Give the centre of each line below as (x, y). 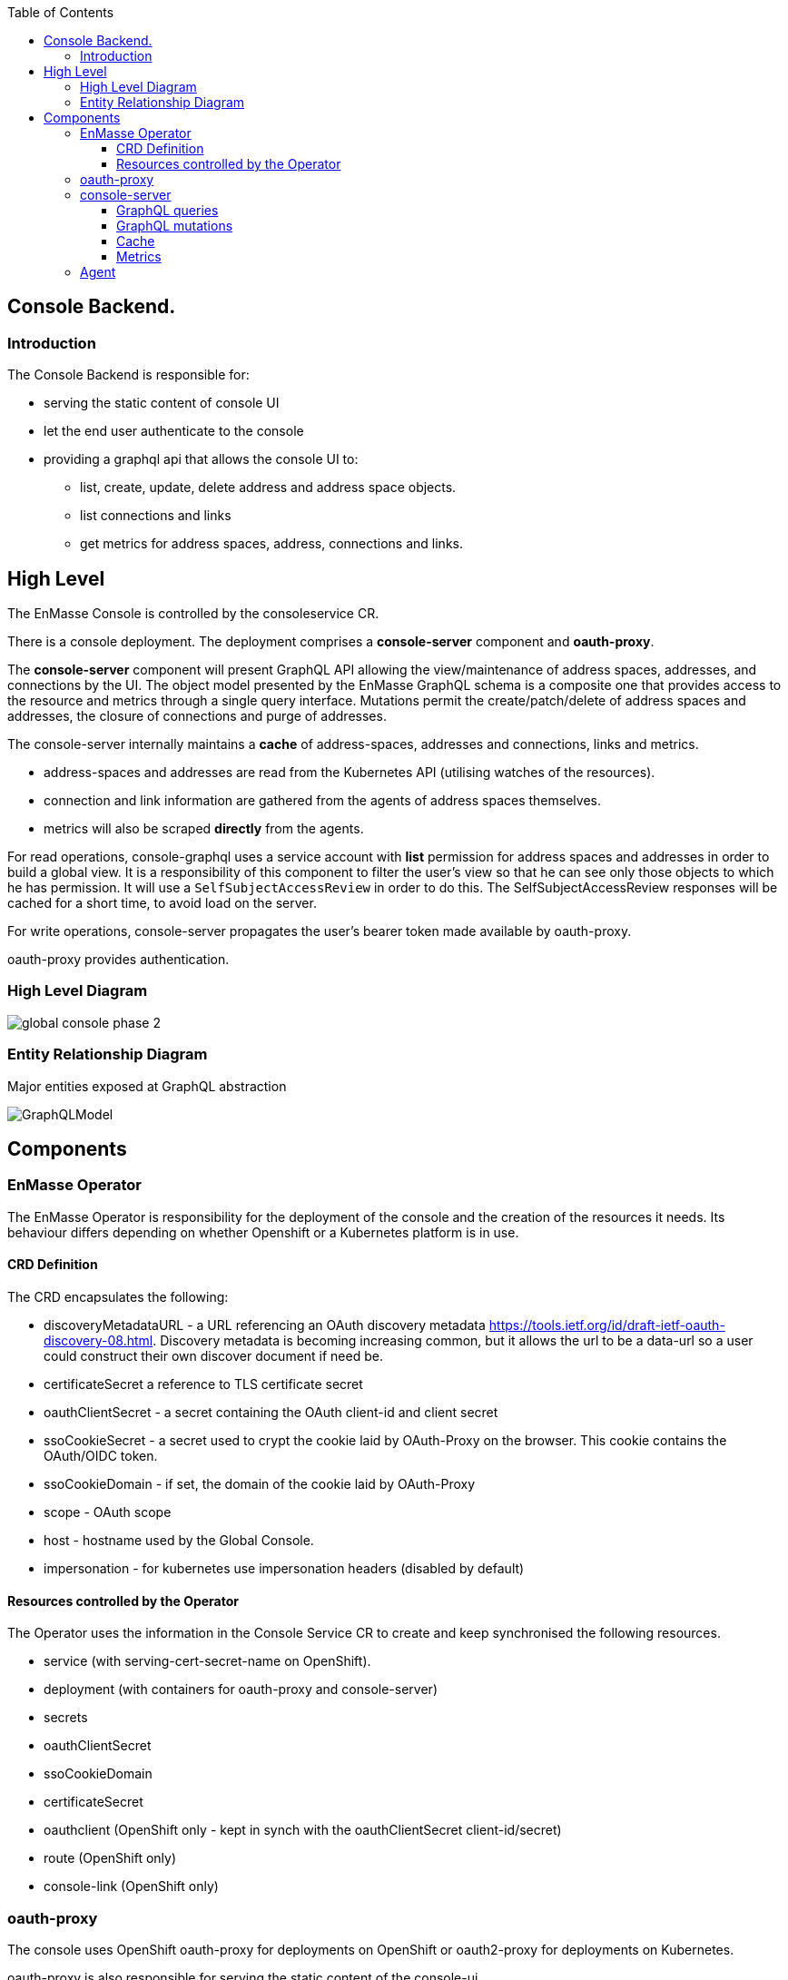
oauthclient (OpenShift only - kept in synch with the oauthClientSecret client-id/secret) (303, 1830)
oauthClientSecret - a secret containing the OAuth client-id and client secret (271, 1412)
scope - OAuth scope (108, 1512)
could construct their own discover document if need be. (213, 1356)
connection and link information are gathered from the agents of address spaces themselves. (322, 801)
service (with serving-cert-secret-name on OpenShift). (207, 1661)
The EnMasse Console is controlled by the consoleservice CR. (193, 614)
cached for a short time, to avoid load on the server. (162, 903)
